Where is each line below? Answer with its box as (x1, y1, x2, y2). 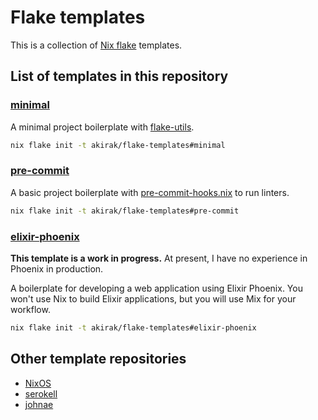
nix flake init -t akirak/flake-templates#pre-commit (10, 206, 240, 216)
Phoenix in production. (10, 262, 104, 275)
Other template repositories (10, 351, 187, 368)
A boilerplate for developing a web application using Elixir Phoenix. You (10, 282, 303, 294)
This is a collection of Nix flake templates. (10, 39, 183, 51)
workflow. (10, 303, 51, 315)
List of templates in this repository (10, 68, 229, 85)
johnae (24, 398, 54, 410)
